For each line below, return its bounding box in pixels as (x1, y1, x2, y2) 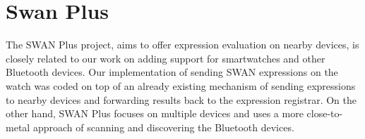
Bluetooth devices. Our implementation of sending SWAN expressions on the (6, 65, 338, 79)
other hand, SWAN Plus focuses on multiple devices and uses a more (6, 106, 304, 121)
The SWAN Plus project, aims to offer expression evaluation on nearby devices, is (6, 37, 359, 52)
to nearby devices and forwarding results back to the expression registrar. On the (6, 92, 357, 107)
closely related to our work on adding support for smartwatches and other (6, 51, 325, 65)
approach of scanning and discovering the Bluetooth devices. (32, 119, 294, 134)
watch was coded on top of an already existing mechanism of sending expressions (6, 78, 356, 93)
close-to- (306, 106, 343, 121)
